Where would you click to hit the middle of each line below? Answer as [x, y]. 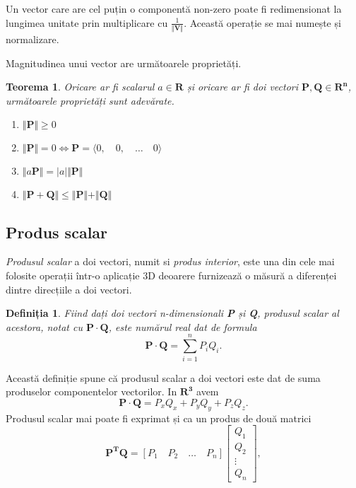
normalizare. [32, 39]
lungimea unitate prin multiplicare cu [87, 22]
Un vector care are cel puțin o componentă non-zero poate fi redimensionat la [174, 8]
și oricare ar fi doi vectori [243, 87]
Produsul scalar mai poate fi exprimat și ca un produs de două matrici [159, 418]
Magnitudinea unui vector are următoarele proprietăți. [124, 63]
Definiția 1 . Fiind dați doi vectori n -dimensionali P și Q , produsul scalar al [172, 313]
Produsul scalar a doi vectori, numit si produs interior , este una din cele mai [170, 261]
